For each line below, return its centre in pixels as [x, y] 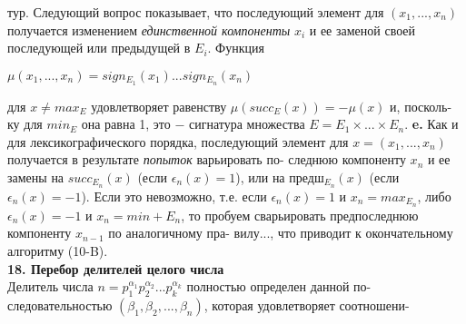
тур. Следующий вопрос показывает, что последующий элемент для [196, 12]
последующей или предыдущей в [99, 48]
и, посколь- [421, 106]
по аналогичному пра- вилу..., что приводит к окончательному [281, 233]
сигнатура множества [247, 124]
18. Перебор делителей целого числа [116, 268]
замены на [36, 177]
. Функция [236, 48]
